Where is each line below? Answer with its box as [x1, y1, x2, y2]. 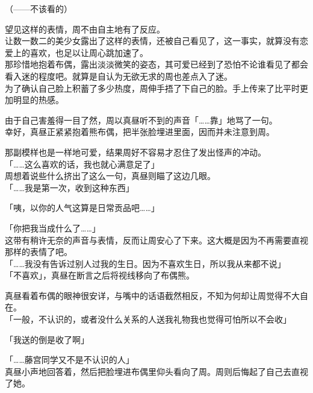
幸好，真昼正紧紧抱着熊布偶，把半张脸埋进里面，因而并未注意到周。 [5, 125, 274, 138]
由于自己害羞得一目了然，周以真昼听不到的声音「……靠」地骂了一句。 [5, 113, 277, 126]
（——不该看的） [5, 2, 72, 14]
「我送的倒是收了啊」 [5, 333, 89, 345]
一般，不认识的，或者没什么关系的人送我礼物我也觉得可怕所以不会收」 [13, 313, 291, 325]
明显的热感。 [13, 93, 64, 106]
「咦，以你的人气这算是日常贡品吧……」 [5, 201, 160, 214]
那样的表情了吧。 [5, 245, 72, 258]
